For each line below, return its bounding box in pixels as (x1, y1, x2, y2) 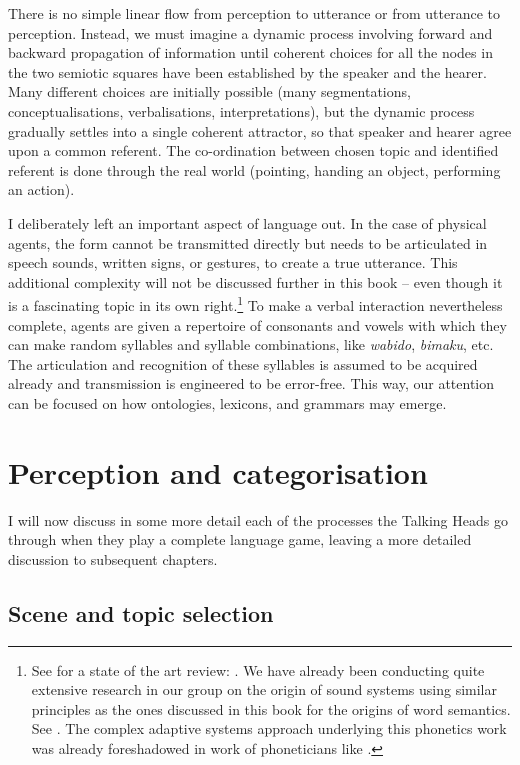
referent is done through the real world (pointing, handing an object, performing (8, 159, 501, 180)
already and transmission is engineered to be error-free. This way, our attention (8, 373, 495, 394)
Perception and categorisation (8, 451, 428, 492)
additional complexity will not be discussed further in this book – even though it (8, 271, 503, 292)
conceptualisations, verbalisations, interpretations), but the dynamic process (8, 100, 475, 121)
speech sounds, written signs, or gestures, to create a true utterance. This (8, 252, 458, 273)
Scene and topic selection (8, 597, 274, 628)
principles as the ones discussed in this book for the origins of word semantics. (31, 698, 511, 719)
